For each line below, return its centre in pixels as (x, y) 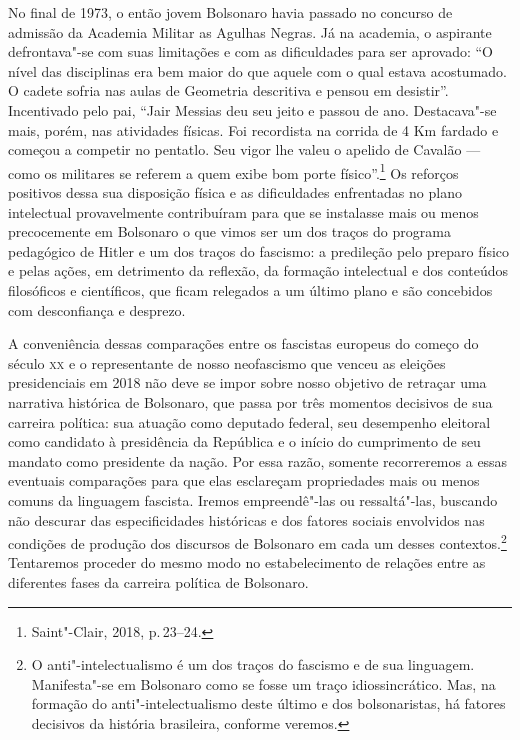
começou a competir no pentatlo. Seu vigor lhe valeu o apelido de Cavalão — (244, 149)
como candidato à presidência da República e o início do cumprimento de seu (244, 441)
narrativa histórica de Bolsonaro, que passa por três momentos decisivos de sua (250, 401)
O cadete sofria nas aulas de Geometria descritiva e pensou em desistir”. (228, 90)
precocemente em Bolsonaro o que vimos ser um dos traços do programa (229, 231)
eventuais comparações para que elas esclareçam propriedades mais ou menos (244, 480)
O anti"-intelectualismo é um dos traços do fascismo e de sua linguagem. (253, 664)
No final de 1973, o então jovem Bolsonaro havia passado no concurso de (230, 12)
